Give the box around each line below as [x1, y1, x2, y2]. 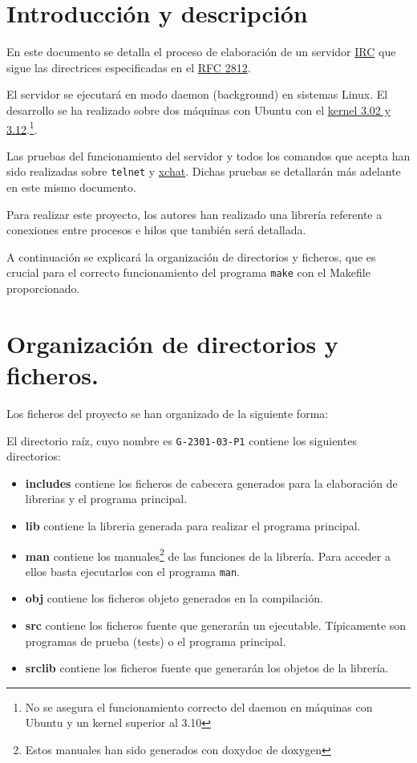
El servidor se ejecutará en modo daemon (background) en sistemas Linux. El [6, 86, 388, 103]
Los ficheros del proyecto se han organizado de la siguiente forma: [6, 404, 329, 421]
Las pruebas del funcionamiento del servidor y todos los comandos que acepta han [6, 147, 411, 164]
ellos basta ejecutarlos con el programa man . [25, 562, 241, 579]
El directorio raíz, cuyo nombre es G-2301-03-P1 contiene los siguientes [6, 432, 357, 448]
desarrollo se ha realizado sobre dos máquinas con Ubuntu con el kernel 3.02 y [6, 101, 391, 118]
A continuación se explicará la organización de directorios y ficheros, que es [6, 248, 376, 265]
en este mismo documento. [6, 179, 136, 195]
